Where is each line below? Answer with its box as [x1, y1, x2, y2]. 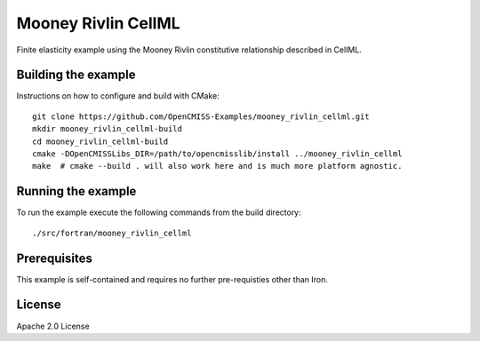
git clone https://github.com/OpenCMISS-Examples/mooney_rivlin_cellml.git [32, 111, 370, 122]
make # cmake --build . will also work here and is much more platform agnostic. [32, 161, 403, 171]
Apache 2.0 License [16, 321, 90, 331]
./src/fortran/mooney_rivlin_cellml [32, 227, 192, 238]
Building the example [16, 67, 136, 83]
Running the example [16, 184, 137, 199]
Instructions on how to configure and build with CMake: [16, 91, 220, 101]
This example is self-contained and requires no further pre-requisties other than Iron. [16, 274, 329, 284]
